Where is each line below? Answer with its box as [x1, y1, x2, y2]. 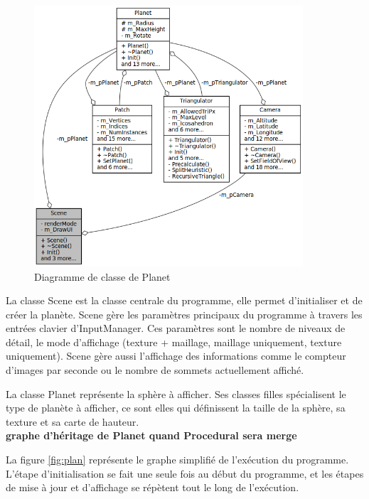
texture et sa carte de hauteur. [6, 414, 139, 429]
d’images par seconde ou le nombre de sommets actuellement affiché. [6, 363, 304, 377]
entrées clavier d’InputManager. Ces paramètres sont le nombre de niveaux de [6, 321, 346, 336]
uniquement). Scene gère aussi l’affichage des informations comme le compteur [6, 348, 346, 363]
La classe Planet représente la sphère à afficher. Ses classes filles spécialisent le [6, 386, 346, 401]
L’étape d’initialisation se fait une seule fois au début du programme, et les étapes [6, 466, 364, 481]
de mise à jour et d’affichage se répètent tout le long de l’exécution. [6, 480, 299, 495]
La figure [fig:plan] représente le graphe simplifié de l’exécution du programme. [6, 452, 349, 467]
